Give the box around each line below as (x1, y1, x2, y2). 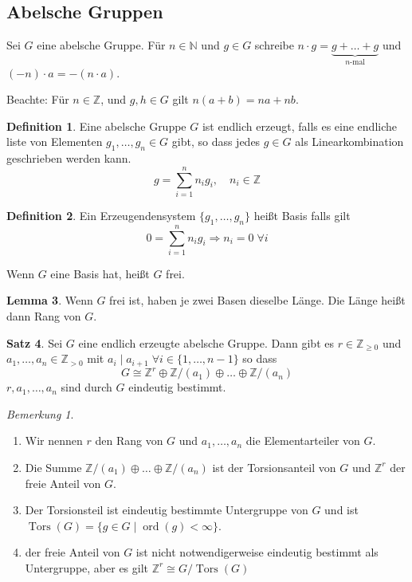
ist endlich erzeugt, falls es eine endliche (202, 117, 398, 134)
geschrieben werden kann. (6, 150, 131, 167)
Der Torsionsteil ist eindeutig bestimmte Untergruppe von (25, 501, 308, 518)
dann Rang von (6, 308, 81, 324)
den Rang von (95, 432, 163, 449)
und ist (324, 501, 359, 518)
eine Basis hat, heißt (50, 265, 150, 281)
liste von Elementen (6, 133, 103, 150)
